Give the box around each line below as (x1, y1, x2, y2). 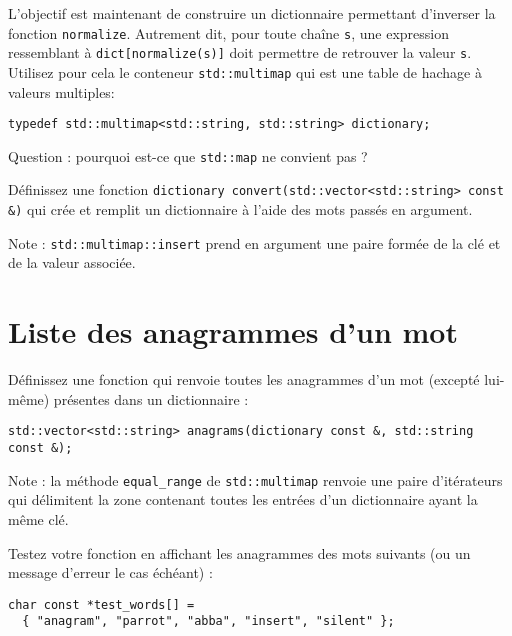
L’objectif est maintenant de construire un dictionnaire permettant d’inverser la (8, 3, 496, 23)
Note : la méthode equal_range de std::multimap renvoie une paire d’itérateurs (8, 469, 503, 490)
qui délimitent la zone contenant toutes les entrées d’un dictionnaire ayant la (8, 489, 478, 510)
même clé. (8, 508, 69, 529)
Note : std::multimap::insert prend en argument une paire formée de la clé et (8, 232, 501, 253)
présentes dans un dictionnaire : (53, 388, 249, 409)
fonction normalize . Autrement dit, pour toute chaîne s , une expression (8, 22, 449, 43)
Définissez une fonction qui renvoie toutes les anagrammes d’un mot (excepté (8, 369, 480, 390)
